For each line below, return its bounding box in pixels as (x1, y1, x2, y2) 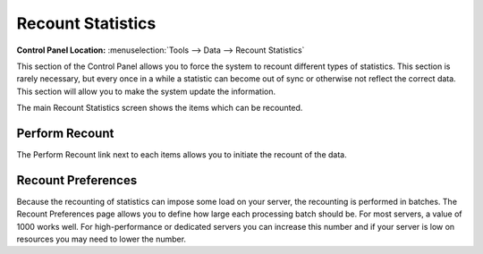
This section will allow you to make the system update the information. (16, 86, 276, 97)
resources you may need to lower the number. (16, 233, 187, 245)
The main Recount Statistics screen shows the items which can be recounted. (16, 103, 303, 114)
